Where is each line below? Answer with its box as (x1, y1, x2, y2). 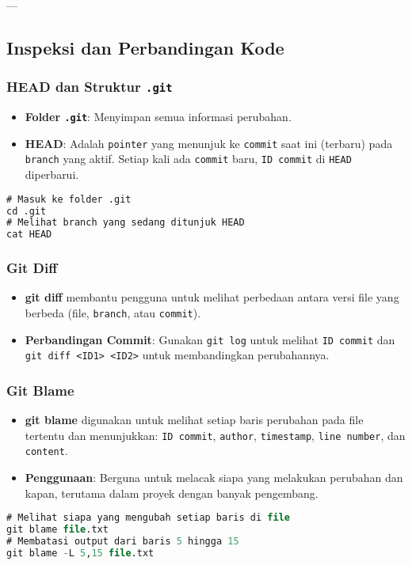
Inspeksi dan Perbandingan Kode (6, 35, 284, 59)
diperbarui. (25, 166, 79, 183)
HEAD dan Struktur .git (6, 77, 173, 97)
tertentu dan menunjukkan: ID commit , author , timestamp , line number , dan (25, 427, 406, 443)
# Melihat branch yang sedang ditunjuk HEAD (6, 217, 245, 229)
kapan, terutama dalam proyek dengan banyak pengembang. (25, 484, 319, 501)
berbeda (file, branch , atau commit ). (25, 305, 201, 321)
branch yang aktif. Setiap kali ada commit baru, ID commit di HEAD (25, 150, 352, 167)
